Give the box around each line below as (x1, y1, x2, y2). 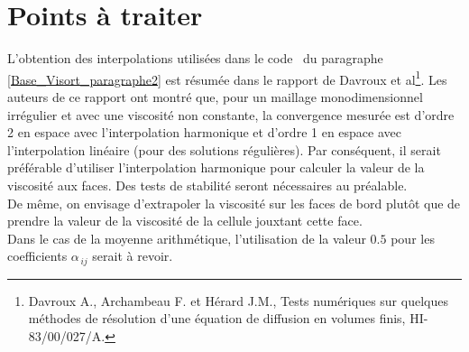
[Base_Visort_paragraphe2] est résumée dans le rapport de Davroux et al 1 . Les (7, 67, 447, 88)
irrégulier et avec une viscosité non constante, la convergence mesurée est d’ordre (7, 105, 455, 124)
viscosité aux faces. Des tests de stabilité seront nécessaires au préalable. (7, 175, 408, 194)
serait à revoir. (92, 246, 173, 265)
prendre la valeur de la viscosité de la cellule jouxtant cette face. (7, 211, 363, 230)
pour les (391, 228, 435, 247)
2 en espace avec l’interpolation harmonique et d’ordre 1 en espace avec (7, 123, 401, 142)
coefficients (7, 246, 68, 265)
